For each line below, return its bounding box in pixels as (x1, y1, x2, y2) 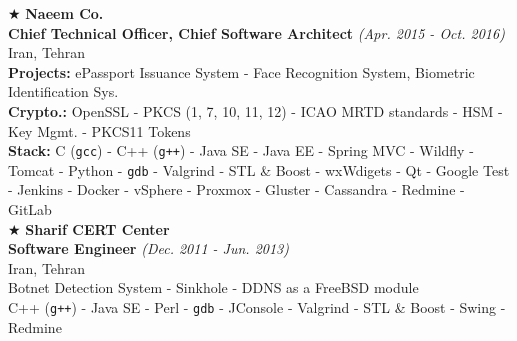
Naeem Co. (25, 3, 104, 23)
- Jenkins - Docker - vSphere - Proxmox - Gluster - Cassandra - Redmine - (8, 179, 465, 200)
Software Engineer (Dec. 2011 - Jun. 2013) (8, 238, 289, 259)
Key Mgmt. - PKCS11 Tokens (8, 120, 191, 141)
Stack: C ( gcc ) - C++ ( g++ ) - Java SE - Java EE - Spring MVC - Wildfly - (8, 140, 474, 161)
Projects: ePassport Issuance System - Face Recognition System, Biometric (8, 61, 475, 82)
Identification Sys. (8, 81, 119, 102)
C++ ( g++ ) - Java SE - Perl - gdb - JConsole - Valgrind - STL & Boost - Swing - (8, 297, 506, 318)
